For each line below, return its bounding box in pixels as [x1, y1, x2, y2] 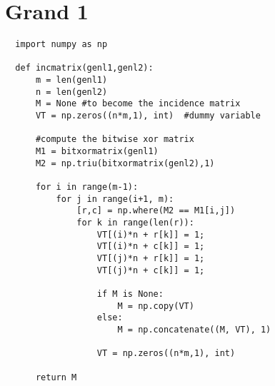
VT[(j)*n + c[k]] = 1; [96, 265, 205, 275]
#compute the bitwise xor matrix [35, 134, 194, 145]
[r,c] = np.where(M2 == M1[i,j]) [76, 205, 236, 216]
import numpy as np [15, 39, 108, 50]
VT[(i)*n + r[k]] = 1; [96, 229, 205, 240]
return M [35, 372, 77, 382]
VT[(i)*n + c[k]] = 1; [96, 241, 205, 252]
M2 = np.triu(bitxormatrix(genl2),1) [35, 158, 215, 168]
